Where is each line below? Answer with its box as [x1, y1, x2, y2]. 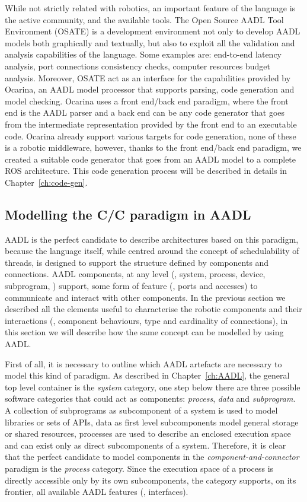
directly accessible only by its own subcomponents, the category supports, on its [5, 474, 296, 486]
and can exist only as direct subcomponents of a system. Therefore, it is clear [5, 439, 286, 451]
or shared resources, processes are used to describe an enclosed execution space [5, 427, 291, 440]
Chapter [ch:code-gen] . [5, 176, 88, 188]
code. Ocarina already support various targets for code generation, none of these [5, 129, 296, 142]
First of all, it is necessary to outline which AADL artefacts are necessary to [5, 357, 282, 370]
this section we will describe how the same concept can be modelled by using [5, 326, 284, 338]
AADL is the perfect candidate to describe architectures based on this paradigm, [5, 233, 299, 245]
